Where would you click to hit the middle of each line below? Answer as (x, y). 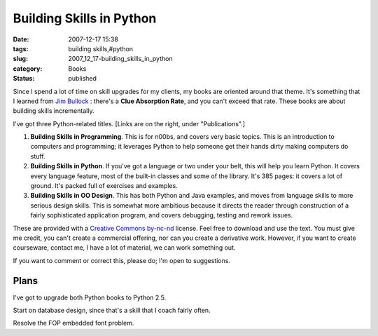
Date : (21, 39)
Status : (24, 79)
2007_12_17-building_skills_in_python (120, 59)
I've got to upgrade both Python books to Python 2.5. (90, 297)
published (83, 79)
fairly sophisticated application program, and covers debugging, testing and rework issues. (162, 215)
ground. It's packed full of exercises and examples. (104, 186)
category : (28, 68)
